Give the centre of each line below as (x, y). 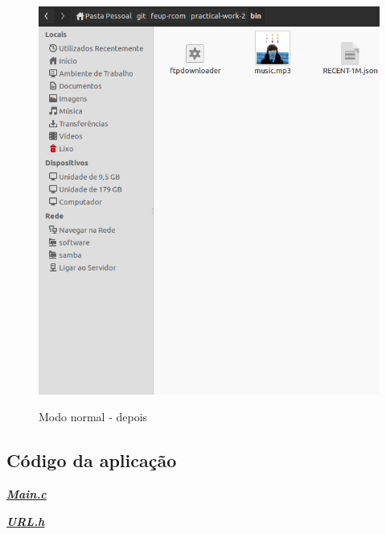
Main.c (27, 494)
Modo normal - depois (93, 417)
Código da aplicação (92, 460)
